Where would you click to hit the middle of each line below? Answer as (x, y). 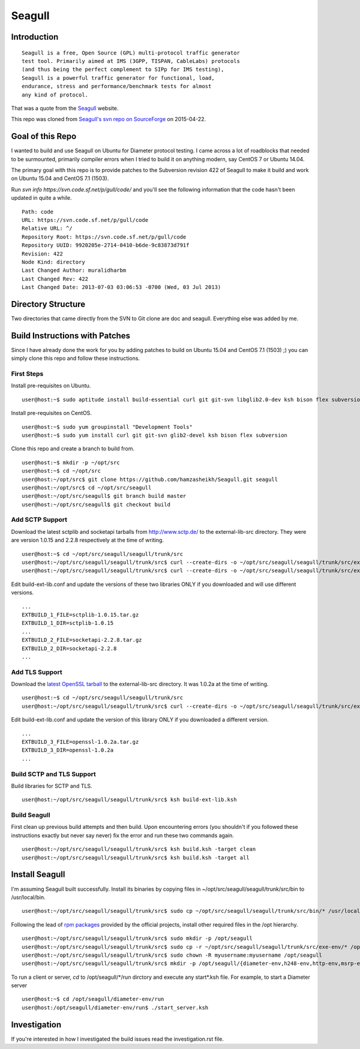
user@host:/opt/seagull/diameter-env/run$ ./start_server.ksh (115, 1007)
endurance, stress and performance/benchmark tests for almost (117, 86)
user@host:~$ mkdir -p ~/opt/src (71, 462)
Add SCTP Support (39, 520)
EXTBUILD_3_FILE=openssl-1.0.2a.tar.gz (80, 742)
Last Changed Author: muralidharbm (74, 270)
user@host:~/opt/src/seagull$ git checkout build (96, 504)
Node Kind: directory (53, 262)
